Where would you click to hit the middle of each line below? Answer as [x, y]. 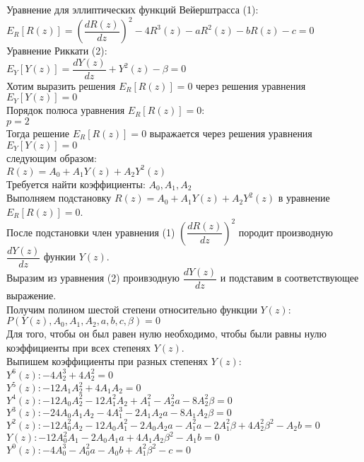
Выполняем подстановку [59, 198]
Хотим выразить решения [61, 85]
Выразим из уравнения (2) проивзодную [93, 278]
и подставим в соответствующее [289, 278]
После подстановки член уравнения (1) [91, 232]
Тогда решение [38, 133]
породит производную [286, 232]
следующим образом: [52, 157]
